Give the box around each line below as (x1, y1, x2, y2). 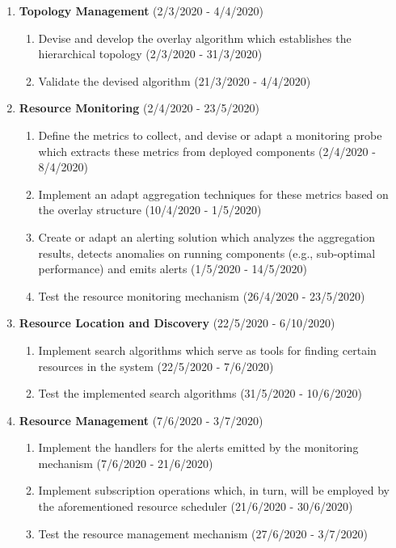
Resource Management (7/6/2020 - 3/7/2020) (19, 411, 263, 428)
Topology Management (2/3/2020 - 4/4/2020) (19, 2, 263, 19)
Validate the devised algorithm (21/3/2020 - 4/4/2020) (38, 72, 311, 89)
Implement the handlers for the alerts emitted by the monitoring (38, 439, 359, 456)
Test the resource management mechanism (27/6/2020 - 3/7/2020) (38, 525, 368, 542)
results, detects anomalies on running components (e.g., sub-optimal (38, 244, 376, 261)
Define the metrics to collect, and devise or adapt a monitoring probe (38, 126, 382, 143)
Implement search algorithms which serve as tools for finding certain (38, 341, 377, 358)
